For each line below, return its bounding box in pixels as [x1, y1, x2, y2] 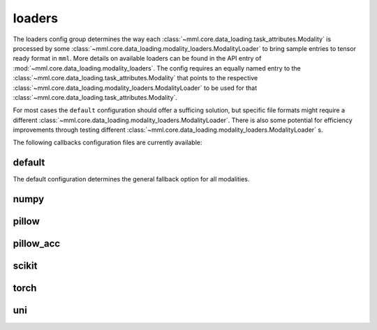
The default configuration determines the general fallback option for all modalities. [13, 175, 250, 183]
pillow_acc [13, 238, 61, 250]
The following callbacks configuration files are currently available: [13, 138, 202, 147]
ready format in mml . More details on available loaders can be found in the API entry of [13, 54, 262, 63]
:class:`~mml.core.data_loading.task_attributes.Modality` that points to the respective [13, 74, 258, 82]
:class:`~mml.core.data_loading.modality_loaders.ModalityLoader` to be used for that [13, 84, 258, 92]
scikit [13, 260, 38, 272]
